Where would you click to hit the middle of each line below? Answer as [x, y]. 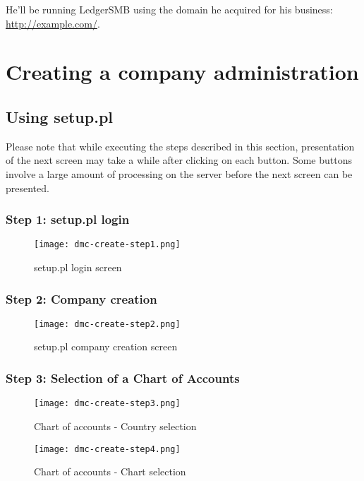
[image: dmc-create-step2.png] [107, 324]
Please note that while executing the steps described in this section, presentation [180, 146]
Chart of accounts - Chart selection [110, 471]
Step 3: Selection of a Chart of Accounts [123, 378]
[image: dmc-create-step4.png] [107, 449]
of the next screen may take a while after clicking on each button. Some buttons [179, 160]
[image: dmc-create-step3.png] [107, 404]
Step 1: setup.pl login [68, 219]
